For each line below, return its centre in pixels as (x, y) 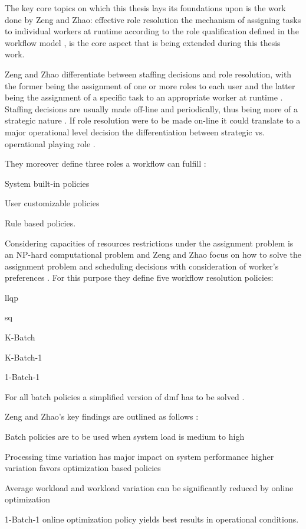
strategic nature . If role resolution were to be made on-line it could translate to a (153, 120)
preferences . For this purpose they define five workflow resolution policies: (139, 278)
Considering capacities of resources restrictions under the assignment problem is (149, 243)
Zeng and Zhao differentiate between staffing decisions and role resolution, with (148, 74)
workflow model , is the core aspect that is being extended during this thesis (143, 42)
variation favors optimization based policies (83, 468)
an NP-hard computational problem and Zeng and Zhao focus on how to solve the (153, 254)
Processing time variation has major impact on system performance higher (139, 456)
